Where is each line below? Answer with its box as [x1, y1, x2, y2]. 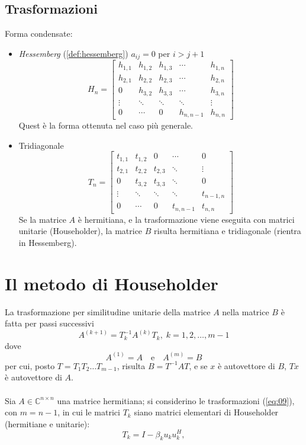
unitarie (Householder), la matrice [18, 225, 143, 237]
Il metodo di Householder [5, 271, 218, 295]
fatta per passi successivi [5, 317, 94, 329]
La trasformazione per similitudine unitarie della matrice [5, 305, 211, 318]
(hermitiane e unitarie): [5, 417, 90, 430]
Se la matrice [18, 213, 66, 225]
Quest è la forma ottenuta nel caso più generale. [18, 119, 194, 132]
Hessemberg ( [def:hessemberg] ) [18, 47, 128, 59]
